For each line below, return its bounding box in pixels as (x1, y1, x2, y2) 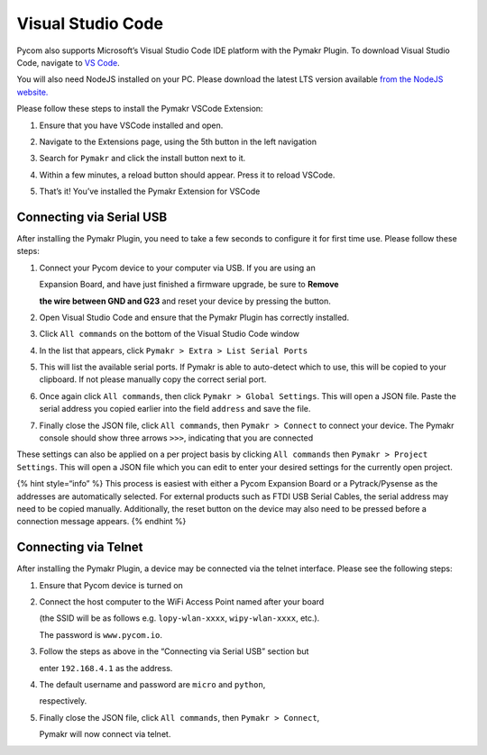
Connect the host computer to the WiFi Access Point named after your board (39, 596, 325, 607)
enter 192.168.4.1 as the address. (39, 662, 173, 673)
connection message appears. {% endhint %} (16, 516, 187, 527)
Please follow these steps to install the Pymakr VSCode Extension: (16, 104, 263, 114)
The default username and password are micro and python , (39, 679, 266, 690)
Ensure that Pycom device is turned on (39, 579, 184, 590)
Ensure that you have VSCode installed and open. (39, 120, 224, 131)
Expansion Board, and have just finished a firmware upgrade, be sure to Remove (39, 279, 339, 290)
